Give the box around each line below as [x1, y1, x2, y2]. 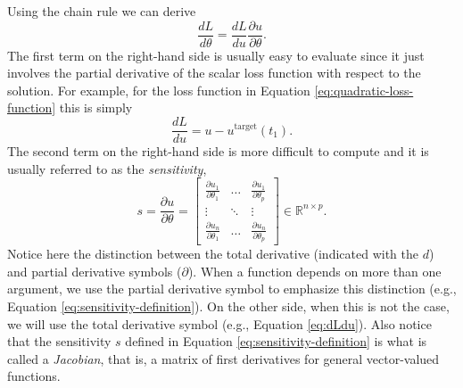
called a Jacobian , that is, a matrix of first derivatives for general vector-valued [7, 349, 440, 367]
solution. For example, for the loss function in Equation [7, 80, 310, 99]
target [234, 122, 258, 132]
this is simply [59, 98, 133, 117]
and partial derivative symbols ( [7, 261, 182, 280]
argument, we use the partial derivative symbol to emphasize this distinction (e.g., [7, 279, 457, 298]
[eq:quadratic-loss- [314, 80, 414, 99]
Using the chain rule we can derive [7, 2, 196, 20]
